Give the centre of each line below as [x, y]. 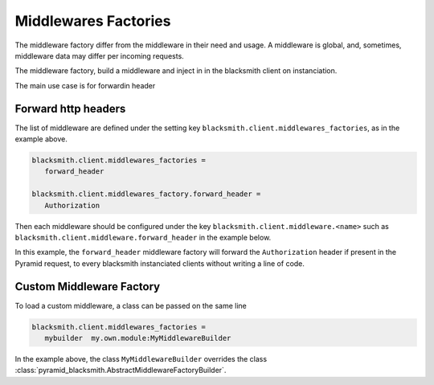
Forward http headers [70, 109]
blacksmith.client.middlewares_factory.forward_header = [146, 194]
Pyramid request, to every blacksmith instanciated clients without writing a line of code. [160, 263]
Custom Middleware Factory [88, 287]
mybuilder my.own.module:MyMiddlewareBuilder [138, 338]
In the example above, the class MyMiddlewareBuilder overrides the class [141, 358]
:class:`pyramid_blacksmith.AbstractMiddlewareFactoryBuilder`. [121, 371]
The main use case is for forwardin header [85, 85]
